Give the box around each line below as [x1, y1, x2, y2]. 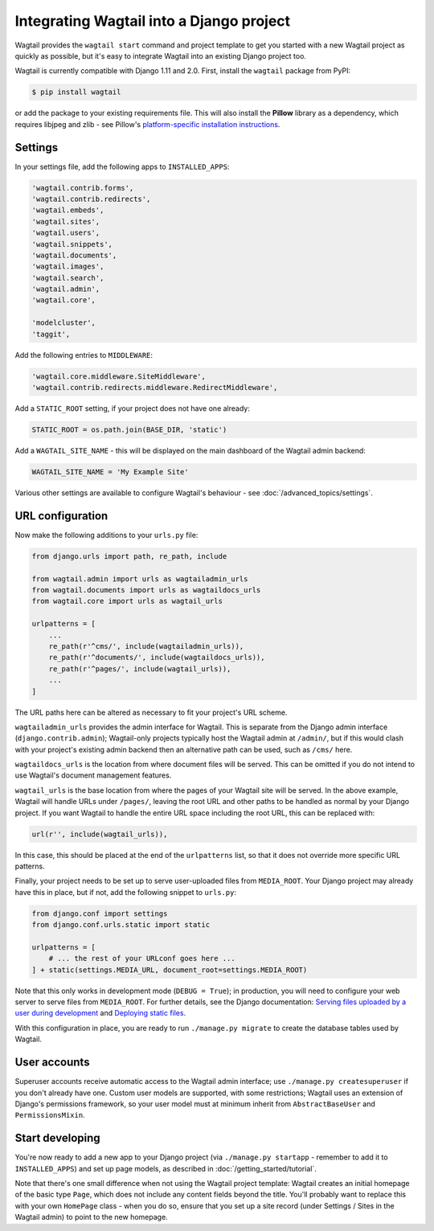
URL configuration [14, 509, 108, 523]
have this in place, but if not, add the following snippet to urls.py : [14, 887, 237, 897]
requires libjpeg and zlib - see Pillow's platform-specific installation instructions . [14, 119, 280, 129]
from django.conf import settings [31, 909, 168, 918]
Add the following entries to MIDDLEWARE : [14, 350, 153, 359]
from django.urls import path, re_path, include [31, 552, 227, 560]
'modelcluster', [31, 318, 96, 327]
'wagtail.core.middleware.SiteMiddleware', [31, 371, 207, 381]
